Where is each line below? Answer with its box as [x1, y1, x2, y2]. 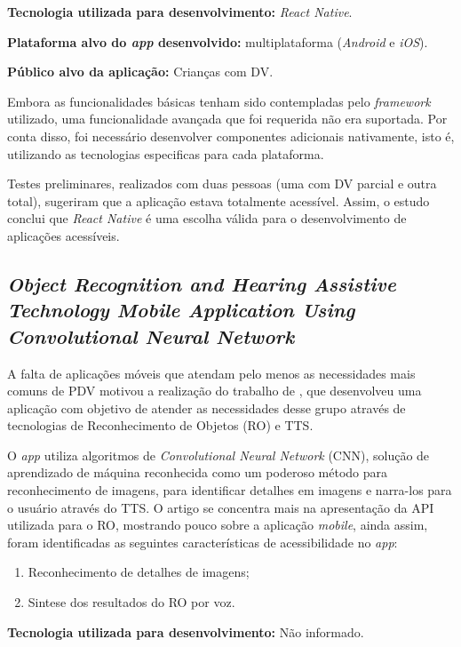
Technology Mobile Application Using [7, 296, 355, 323]
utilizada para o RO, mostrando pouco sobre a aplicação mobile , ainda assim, [7, 515, 428, 534]
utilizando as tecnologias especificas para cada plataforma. [7, 144, 324, 163]
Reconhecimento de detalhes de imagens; [28, 563, 250, 581]
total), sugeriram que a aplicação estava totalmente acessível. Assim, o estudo [7, 191, 430, 210]
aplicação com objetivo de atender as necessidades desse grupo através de [7, 398, 406, 417]
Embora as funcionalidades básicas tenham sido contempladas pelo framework [7, 92, 431, 110]
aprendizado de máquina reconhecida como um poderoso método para [7, 463, 388, 482]
